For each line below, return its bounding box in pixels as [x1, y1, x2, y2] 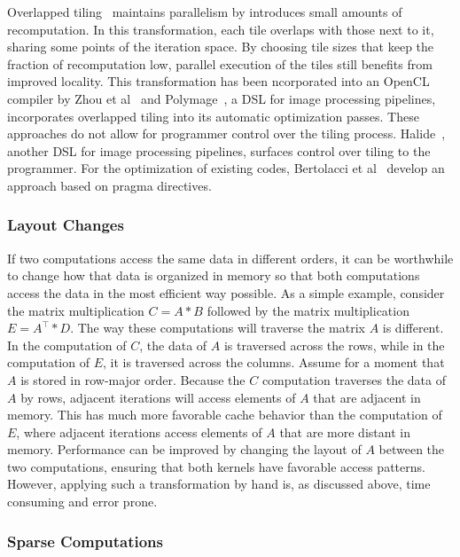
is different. [382, 318, 444, 337]
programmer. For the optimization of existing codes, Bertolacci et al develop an [7, 159, 445, 177]
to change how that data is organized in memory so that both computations [7, 266, 420, 285]
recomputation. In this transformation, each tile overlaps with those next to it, [7, 20, 434, 38]
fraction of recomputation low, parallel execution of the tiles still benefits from [7, 54, 433, 73]
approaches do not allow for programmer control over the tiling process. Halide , [7, 124, 446, 143]
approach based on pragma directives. [7, 176, 212, 194]
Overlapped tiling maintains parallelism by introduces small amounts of [7, 3, 402, 20]
